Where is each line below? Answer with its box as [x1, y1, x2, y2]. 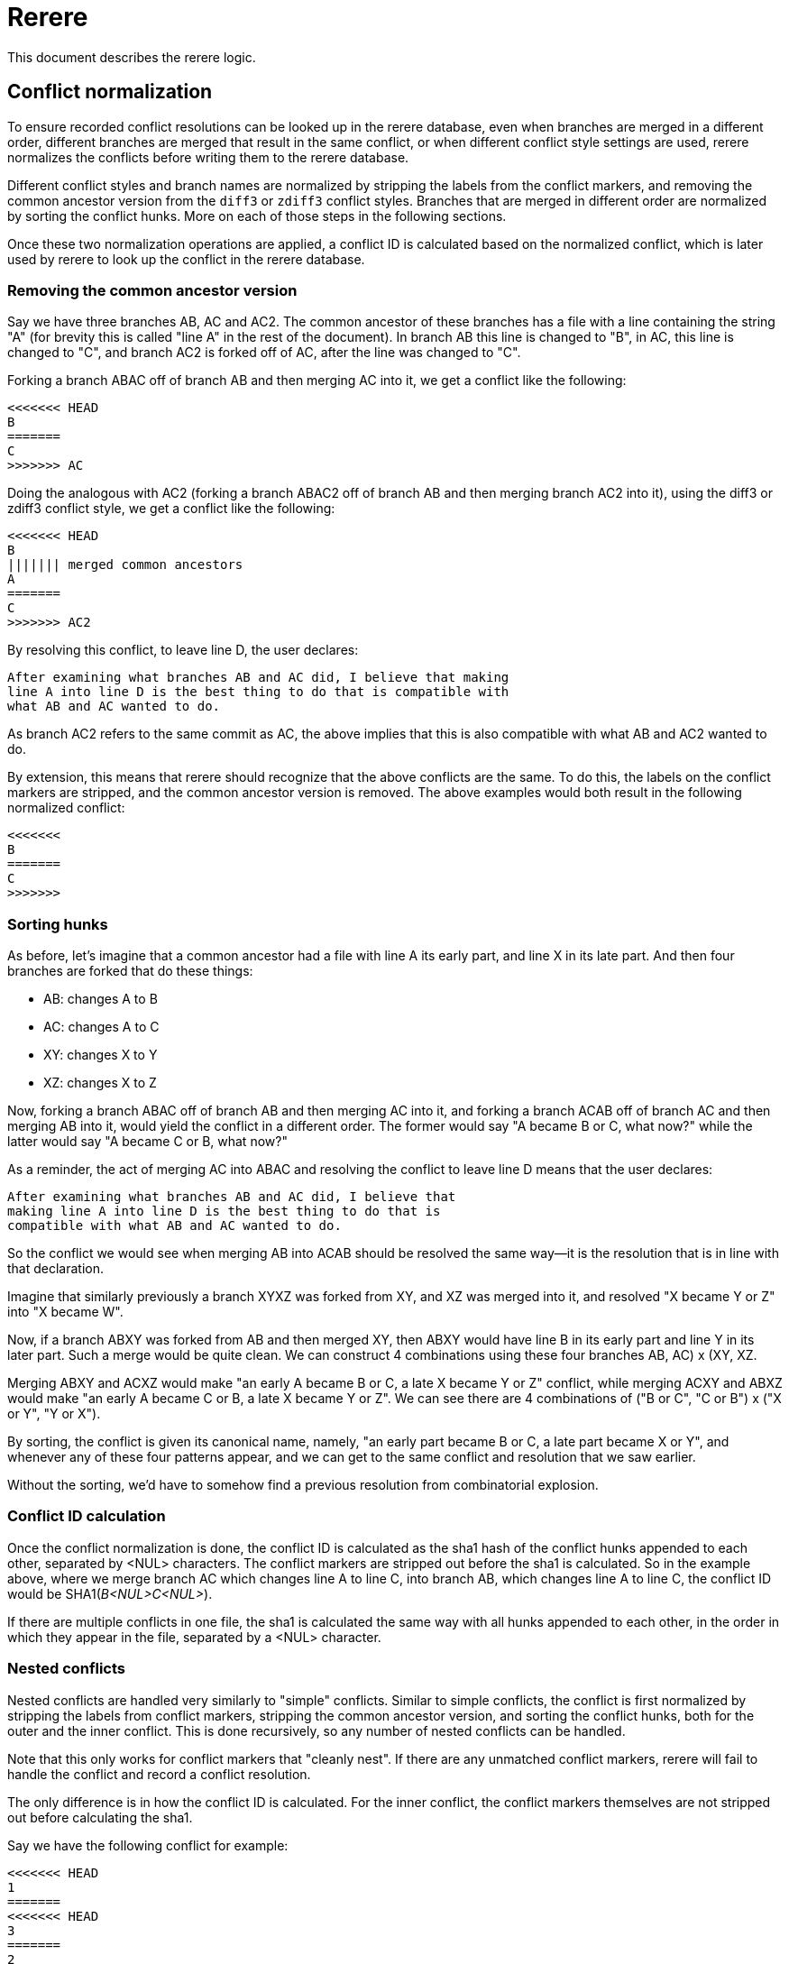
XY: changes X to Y [43, 1047, 158, 1063]
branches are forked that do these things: [7, 963, 253, 979]
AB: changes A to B [43, 991, 158, 1007]
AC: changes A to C [43, 1019, 160, 1035]
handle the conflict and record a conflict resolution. [7, 1766, 311, 1782]
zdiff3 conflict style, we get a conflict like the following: [7, 500, 335, 517]
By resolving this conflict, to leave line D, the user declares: [7, 642, 359, 658]
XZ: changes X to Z [43, 1075, 157, 1091]
